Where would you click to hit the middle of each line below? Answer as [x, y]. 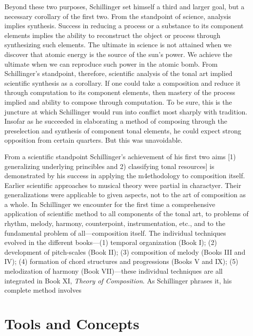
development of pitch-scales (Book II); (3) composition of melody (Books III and [125, 252]
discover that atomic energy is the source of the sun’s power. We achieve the [118, 54]
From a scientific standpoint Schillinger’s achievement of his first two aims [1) [120, 156]
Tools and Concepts [72, 323]
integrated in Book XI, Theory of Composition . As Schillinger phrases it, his [118, 280]
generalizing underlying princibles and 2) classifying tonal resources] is [109, 166]
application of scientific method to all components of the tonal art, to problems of [126, 214]
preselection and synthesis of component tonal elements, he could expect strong [123, 130]
